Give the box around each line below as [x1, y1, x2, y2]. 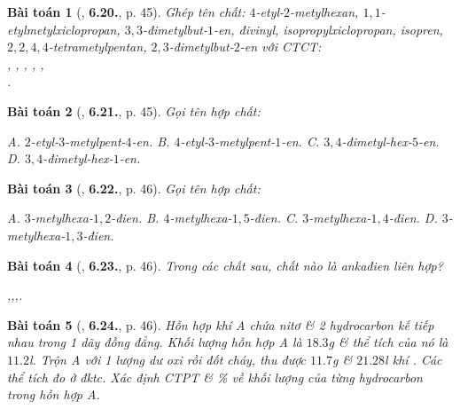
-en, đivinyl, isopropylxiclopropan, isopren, [213, 20, 443, 38]
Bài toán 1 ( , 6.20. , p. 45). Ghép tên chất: [7, 3, 246, 20]
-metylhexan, [290, 3, 359, 20]
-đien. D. [388, 208, 438, 227]
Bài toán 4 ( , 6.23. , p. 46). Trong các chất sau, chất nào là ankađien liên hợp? [7, 256, 443, 274]
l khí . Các [385, 350, 442, 368]
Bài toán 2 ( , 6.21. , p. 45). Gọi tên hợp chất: [7, 101, 261, 120]
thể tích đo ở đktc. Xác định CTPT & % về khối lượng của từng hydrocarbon [7, 367, 423, 386]
